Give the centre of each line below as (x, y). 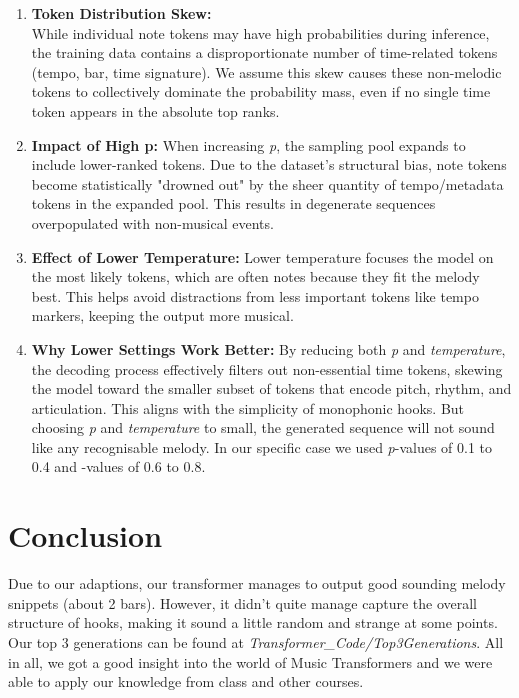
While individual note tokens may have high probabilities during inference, (260, 32)
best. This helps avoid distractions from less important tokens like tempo (255, 295)
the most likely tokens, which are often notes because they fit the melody (255, 276)
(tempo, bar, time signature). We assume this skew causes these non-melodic (266, 71)
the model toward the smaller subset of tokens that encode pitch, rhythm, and (271, 388)
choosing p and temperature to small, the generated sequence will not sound (263, 427)
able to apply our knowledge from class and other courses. (186, 681)
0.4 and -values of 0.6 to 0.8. (118, 466)
